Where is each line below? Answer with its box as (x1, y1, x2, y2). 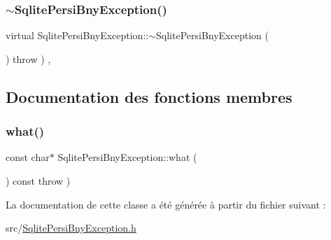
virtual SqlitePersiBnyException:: (6, 28, 149, 43)
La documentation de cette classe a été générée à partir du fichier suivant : (6, 197, 326, 211)
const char (6, 150, 50, 164)
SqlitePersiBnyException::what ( (57, 150, 197, 164)
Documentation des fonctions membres (6, 85, 293, 107)
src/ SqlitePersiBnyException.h (6, 220, 136, 235)
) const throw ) (6, 174, 71, 188)
